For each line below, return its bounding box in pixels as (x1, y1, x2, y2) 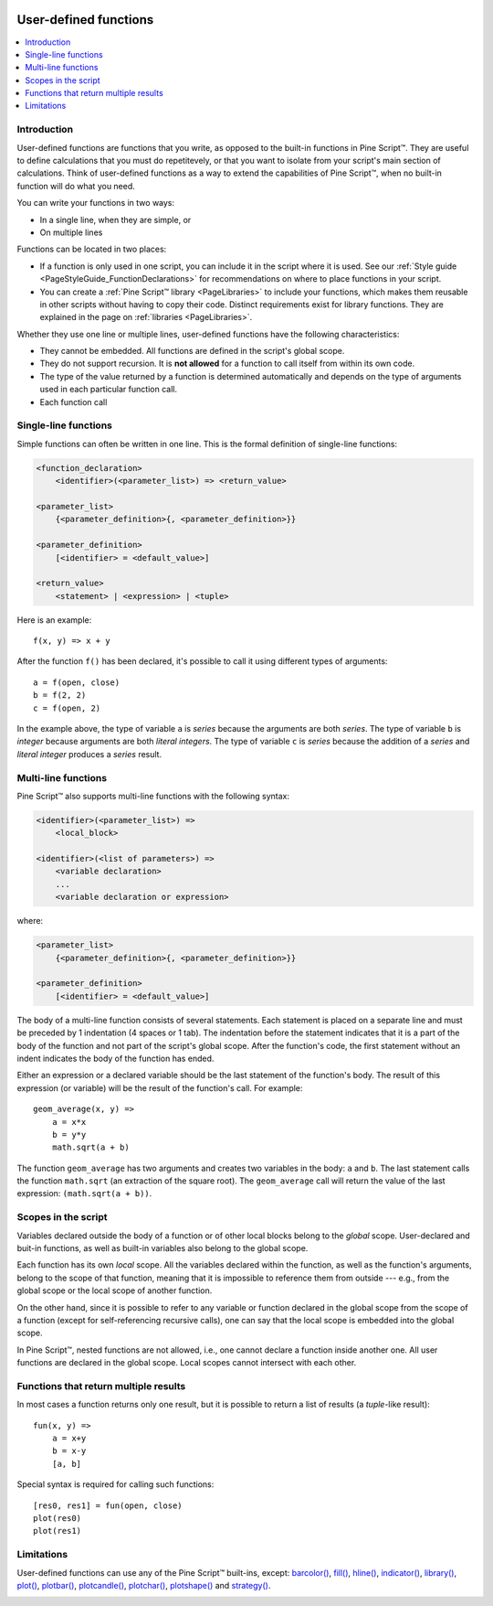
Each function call (39, 396, 108, 407)
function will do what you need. (16, 180, 136, 191)
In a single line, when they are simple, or (39, 214, 192, 225)
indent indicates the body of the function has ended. (16, 1053, 215, 1064)
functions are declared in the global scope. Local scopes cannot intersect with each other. (16, 1357, 357, 1368)
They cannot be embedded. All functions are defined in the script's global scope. (39, 346, 345, 357)
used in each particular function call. (39, 384, 178, 395)
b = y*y (51, 1130, 87, 1140)
